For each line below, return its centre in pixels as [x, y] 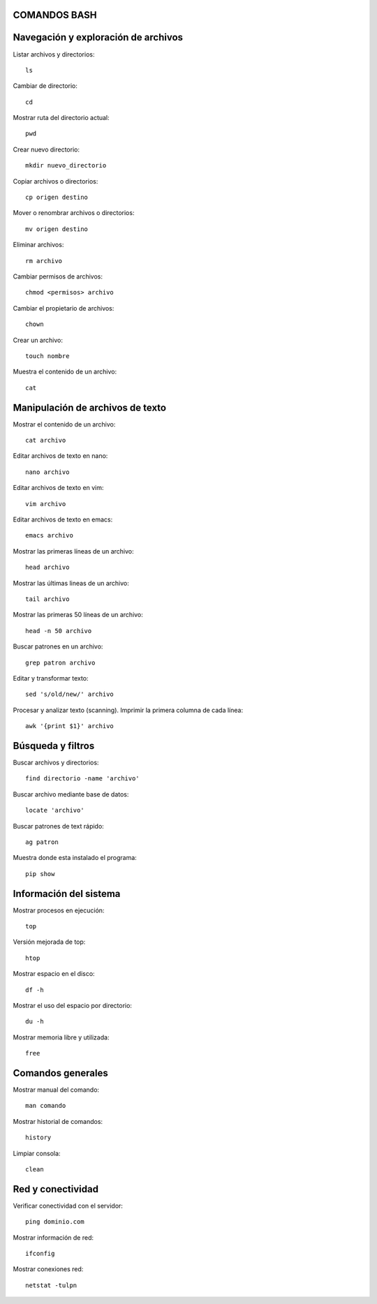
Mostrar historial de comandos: [58, 1121]
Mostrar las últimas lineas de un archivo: [71, 583]
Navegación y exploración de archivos [98, 37]
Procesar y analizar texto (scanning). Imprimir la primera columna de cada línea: [128, 710]
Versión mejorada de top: [49, 942]
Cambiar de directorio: [45, 86]
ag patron [42, 842]
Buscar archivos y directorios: [56, 762]
